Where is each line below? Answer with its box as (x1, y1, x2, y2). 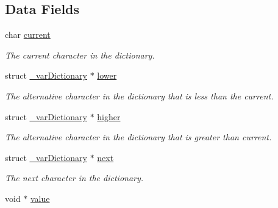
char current (5, 28, 51, 41)
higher (97, 110, 121, 123)
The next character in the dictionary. (5, 171, 144, 184)
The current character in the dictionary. (5, 48, 155, 61)
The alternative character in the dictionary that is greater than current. (5, 131, 272, 143)
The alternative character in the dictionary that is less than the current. (5, 89, 274, 102)
